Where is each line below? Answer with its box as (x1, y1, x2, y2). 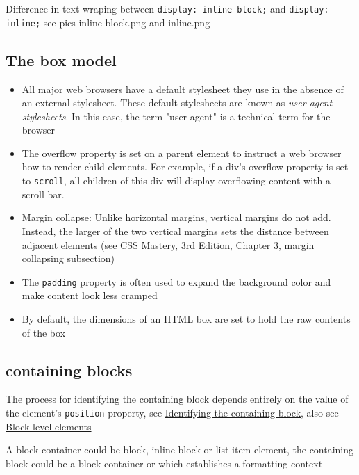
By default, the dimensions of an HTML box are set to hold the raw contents (22, 311, 351, 325)
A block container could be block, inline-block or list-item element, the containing (6, 442, 354, 457)
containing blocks (6, 359, 133, 380)
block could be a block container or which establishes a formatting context (6, 456, 323, 470)
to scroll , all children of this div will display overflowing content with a (22, 173, 331, 188)
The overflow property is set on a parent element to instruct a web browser (22, 145, 342, 160)
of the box (22, 325, 66, 339)
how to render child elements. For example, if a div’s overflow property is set (22, 159, 349, 174)
